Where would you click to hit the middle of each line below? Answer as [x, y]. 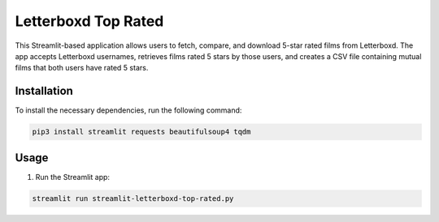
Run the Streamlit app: [72, 177]
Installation [44, 91]
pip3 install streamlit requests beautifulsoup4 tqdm [141, 132]
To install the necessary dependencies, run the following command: [128, 110]
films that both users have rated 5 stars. [82, 68]
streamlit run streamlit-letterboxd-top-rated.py [133, 198]
